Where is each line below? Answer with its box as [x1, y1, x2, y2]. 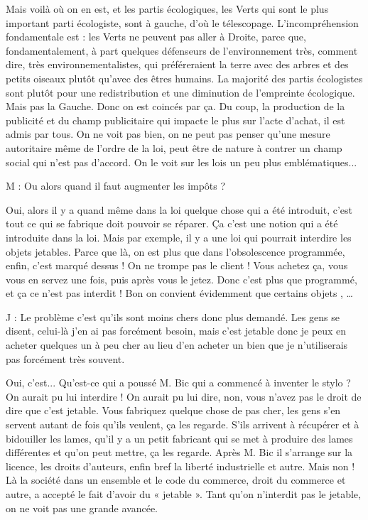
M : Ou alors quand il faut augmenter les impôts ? [6, 178, 226, 193]
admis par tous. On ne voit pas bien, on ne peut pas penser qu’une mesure [6, 126, 330, 141]
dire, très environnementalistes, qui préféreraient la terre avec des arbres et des [6, 57, 349, 72]
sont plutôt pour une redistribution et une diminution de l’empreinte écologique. [6, 85, 355, 99]
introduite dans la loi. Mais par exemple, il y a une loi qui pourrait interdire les [6, 229, 352, 244]
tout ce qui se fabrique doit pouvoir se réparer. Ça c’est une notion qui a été [6, 216, 338, 231]
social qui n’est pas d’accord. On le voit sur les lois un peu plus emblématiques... [6, 154, 357, 169]
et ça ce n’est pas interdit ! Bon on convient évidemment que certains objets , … [6, 286, 354, 300]
